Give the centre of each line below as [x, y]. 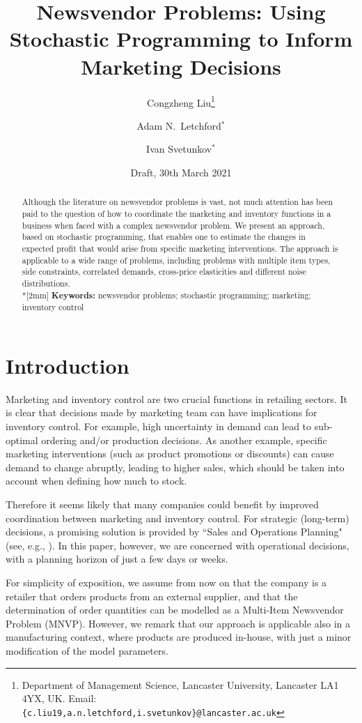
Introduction [68, 365]
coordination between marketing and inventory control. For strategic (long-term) [178, 518]
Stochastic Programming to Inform [181, 39]
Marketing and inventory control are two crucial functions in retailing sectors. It [176, 398]
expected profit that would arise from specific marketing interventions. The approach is [180, 248]
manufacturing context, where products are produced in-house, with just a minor [179, 637]
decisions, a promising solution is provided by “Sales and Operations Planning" [174, 532]
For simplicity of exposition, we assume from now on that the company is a [166, 582]
